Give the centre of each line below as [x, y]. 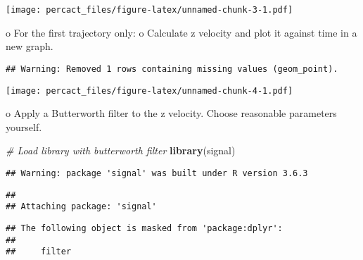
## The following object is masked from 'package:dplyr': [144, 228]
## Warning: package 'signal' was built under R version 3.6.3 [157, 173]
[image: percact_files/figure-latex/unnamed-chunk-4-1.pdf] [149, 91]
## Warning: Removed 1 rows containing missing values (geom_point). [172, 69]
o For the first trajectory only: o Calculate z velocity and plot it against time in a [181, 32]
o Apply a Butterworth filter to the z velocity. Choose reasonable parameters [171, 113]
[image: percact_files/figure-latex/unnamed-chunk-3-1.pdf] [149, 10]
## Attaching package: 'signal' [81, 207]
